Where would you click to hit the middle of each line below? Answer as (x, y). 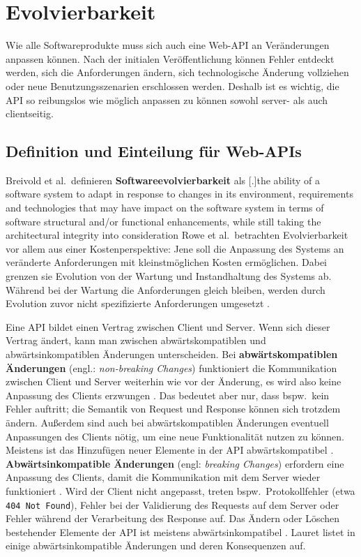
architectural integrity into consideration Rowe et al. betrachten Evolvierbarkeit (177, 235)
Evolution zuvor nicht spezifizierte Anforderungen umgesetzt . (138, 303)
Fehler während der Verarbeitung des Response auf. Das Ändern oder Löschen (173, 518)
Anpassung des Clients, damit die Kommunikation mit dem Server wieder (163, 477)
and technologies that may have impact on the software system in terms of (165, 208)
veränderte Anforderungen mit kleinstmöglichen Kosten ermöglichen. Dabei (167, 262)
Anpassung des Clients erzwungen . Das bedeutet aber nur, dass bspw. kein (168, 395)
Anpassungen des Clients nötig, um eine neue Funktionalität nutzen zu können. (175, 436)
